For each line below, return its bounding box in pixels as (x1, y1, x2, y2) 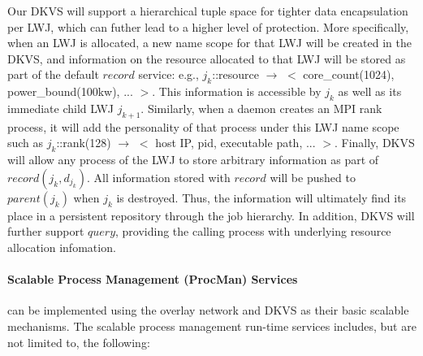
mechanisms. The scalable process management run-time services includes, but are (7, 317, 417, 334)
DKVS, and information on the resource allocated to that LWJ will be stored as (7, 50, 406, 67)
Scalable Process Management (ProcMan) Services (7, 271, 298, 288)
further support (7, 223, 84, 240)
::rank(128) (56, 134, 111, 151)
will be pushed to (270, 168, 356, 185)
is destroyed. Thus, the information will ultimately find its (116, 189, 407, 206)
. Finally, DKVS (334, 134, 415, 151)
